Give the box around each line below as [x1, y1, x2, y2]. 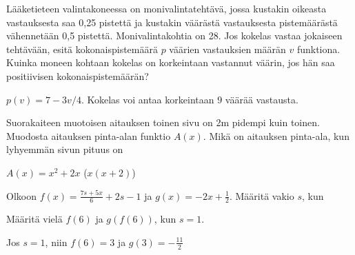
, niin [45, 234, 68, 249]
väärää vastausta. [225, 92, 298, 106]
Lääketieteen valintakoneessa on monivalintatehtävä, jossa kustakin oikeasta [6, 1, 327, 15]
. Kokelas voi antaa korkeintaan [81, 92, 214, 106]
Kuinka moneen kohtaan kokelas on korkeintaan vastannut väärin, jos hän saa [6, 55, 335, 70]
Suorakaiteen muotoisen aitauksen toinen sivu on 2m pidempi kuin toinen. [6, 115, 320, 130]
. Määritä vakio [229, 188, 294, 203]
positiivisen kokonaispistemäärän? [6, 68, 149, 83]
